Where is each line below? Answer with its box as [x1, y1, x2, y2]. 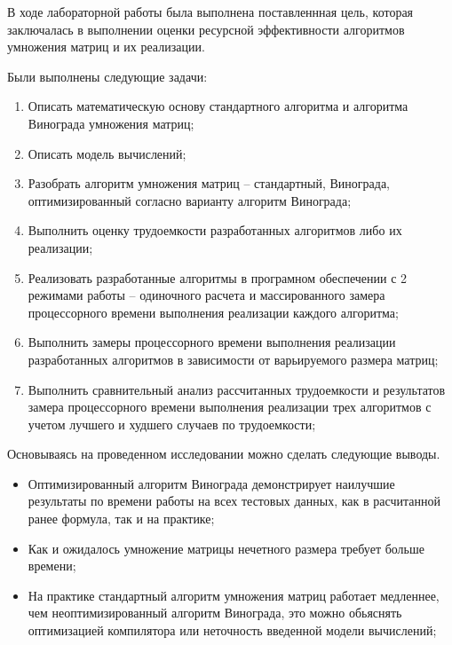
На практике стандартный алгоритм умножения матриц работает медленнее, [28, 586, 440, 604]
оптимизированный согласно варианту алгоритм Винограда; [28, 191, 352, 209]
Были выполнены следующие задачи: [7, 67, 208, 85]
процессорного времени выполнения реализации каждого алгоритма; [28, 303, 399, 321]
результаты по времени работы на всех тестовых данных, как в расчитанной [28, 492, 440, 510]
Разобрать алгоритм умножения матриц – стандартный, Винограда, [28, 174, 390, 193]
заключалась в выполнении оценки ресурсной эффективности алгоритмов [7, 20, 405, 38]
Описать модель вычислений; [28, 144, 186, 162]
